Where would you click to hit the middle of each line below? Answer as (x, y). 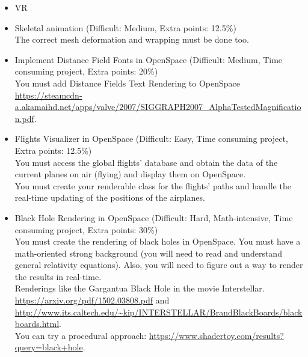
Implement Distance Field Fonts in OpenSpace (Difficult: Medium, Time (149, 59)
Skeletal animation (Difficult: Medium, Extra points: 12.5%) (125, 27)
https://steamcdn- (48, 95)
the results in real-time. (58, 276)
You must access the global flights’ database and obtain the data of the (146, 162)
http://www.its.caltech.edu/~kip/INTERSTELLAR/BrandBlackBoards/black (159, 312)
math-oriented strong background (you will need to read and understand (148, 253)
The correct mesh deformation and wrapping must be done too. (132, 39)
